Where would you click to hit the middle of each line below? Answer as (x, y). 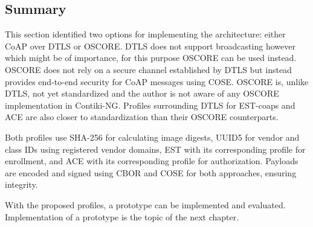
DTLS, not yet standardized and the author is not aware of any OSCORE (142, 93)
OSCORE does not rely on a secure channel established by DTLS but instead (148, 69)
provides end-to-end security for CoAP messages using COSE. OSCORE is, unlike (157, 81)
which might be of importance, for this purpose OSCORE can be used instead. (151, 58)
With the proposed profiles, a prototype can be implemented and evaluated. (145, 204)
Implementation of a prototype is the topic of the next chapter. (122, 216)
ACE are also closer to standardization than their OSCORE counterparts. (142, 117)
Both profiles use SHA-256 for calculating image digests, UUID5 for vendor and (152, 137)
